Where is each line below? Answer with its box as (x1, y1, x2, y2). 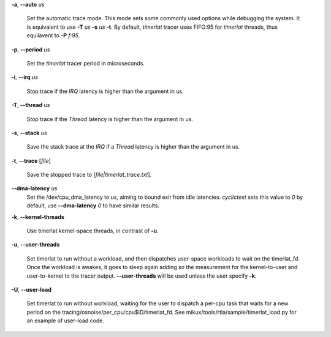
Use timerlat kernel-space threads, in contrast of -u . (26, 227, 159, 235)
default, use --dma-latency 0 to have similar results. (26, 202, 159, 209)
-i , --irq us (11, 73, 39, 81)
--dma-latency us (11, 185, 58, 192)
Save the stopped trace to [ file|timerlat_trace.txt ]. (26, 171, 152, 179)
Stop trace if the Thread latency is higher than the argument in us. (26, 115, 193, 122)
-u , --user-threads (11, 241, 60, 248)
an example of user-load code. (26, 317, 104, 324)
